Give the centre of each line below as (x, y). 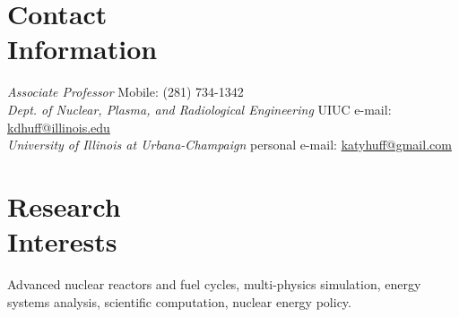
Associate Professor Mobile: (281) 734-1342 (126, 92)
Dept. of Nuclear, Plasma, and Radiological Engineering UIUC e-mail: (199, 109)
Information (82, 49)
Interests (62, 241)
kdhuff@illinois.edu (59, 127)
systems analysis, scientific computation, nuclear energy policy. (179, 301)
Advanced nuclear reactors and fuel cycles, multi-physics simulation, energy (214, 284)
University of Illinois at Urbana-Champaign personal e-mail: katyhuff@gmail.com (229, 145)
